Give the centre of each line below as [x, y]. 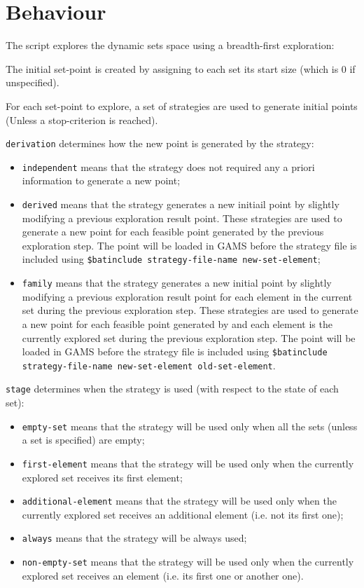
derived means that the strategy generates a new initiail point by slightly [181, 204]
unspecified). [33, 82]
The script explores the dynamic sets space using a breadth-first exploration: [170, 45]
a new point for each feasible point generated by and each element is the [177, 323]
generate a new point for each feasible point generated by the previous [173, 232]
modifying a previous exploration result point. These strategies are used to [182, 218]
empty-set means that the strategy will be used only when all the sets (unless [190, 426]
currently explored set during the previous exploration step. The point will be [189, 337]
